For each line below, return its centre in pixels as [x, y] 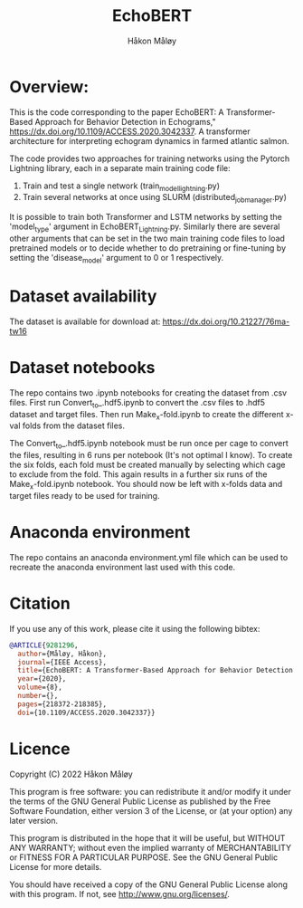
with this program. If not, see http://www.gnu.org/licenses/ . [120, 894]
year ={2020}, [42, 679]
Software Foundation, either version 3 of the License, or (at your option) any [151, 810]
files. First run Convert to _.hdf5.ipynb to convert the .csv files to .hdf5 [137, 403]
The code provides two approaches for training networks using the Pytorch [150, 158]
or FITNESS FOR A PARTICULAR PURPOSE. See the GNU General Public [144, 857]
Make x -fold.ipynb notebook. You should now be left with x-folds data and [146, 485]
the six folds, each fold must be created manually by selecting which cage [147, 465]
